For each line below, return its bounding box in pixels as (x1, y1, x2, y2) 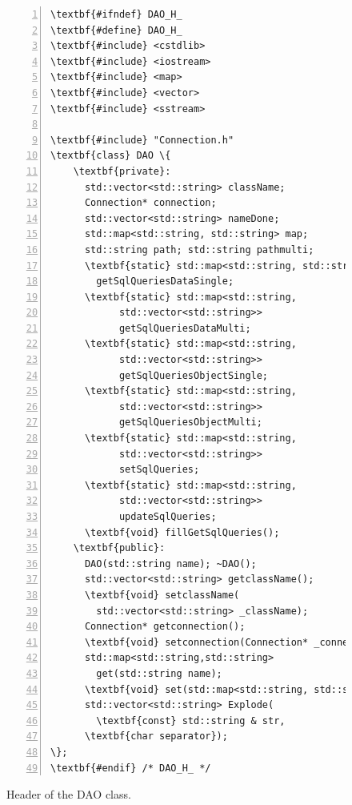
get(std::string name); (96, 667, 222, 679)
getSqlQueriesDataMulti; (118, 322, 251, 334)
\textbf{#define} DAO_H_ (50, 24, 182, 36)
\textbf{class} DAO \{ (50, 150, 171, 162)
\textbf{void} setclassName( (84, 589, 240, 601)
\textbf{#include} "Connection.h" (50, 134, 234, 146)
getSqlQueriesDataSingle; (96, 276, 234, 288)
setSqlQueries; (118, 464, 200, 476)
